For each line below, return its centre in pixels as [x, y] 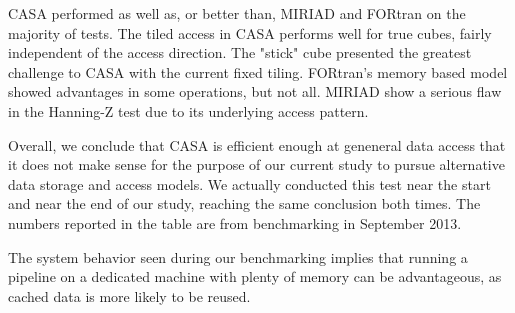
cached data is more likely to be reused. [129, 295]
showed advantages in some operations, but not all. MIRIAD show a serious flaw [255, 91]
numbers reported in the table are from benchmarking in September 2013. [235, 222]
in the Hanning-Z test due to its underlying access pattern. [188, 110]
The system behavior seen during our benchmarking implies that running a [238, 256]
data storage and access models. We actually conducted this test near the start [249, 183]
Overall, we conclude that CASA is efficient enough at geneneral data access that [257, 144]
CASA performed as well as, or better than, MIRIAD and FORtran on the [237, 13]
